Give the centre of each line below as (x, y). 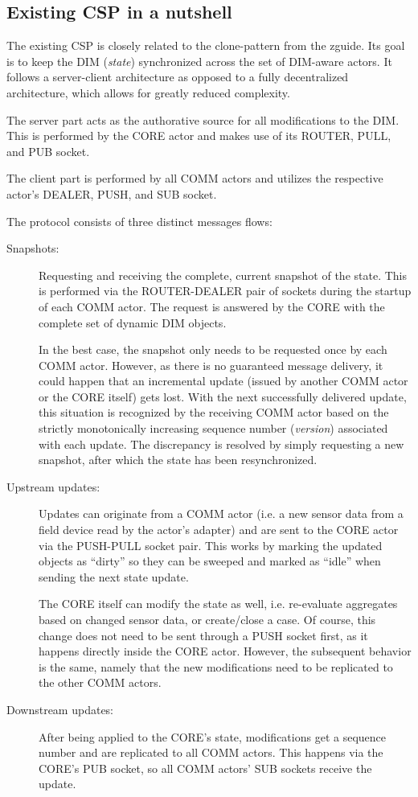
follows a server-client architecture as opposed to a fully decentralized (178, 77)
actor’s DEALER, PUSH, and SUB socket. (112, 193)
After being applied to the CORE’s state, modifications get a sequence (212, 736)
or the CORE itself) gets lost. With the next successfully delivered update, (223, 396)
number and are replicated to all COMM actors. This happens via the (211, 752)
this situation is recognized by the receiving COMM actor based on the (214, 412)
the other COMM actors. (100, 682)
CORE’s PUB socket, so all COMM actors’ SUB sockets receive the (205, 768)
